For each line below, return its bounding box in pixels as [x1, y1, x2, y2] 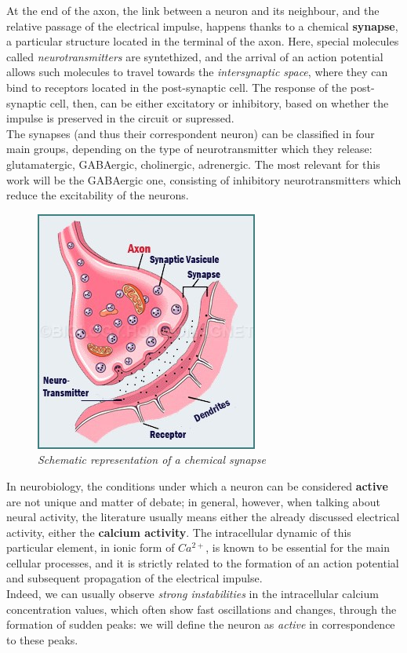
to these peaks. [6, 631, 78, 648]
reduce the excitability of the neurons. [6, 187, 189, 203]
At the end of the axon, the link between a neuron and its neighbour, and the [6, 2, 380, 18]
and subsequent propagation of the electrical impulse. [6, 570, 263, 586]
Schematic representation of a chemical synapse [38, 451, 266, 468]
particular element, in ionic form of [6, 539, 175, 556]
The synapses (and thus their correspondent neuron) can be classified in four [6, 125, 375, 141]
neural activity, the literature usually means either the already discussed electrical [6, 509, 400, 525]
